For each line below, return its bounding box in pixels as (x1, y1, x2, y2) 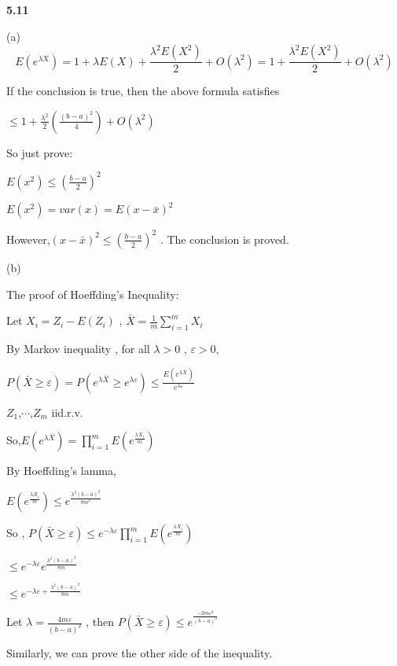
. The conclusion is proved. (160, 230, 289, 247)
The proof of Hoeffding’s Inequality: (6, 285, 179, 302)
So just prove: (6, 144, 73, 160)
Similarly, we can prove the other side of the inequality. (6, 644, 273, 660)
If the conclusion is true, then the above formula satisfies (6, 83, 280, 99)
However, (6, 230, 50, 247)
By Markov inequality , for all (6, 340, 150, 356)
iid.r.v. (51, 403, 83, 420)
